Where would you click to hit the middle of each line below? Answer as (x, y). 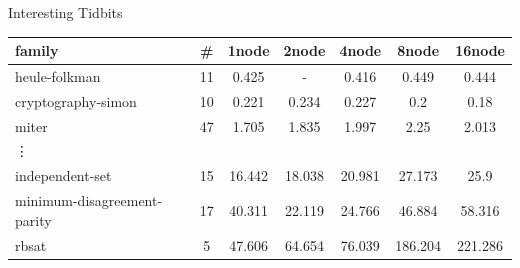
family (37, 50)
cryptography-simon (76, 100)
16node (480, 50)
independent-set (63, 175)
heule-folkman (58, 75)
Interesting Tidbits (65, 12)
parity (33, 219)
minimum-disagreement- (89, 200)
